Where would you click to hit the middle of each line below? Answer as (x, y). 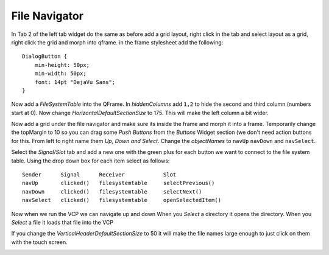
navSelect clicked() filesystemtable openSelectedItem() (122, 200)
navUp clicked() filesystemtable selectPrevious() (119, 183)
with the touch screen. (39, 242)
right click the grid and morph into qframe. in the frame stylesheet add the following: (117, 42)
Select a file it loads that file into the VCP (62, 222)
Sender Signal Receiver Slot (99, 175)
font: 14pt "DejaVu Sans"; (75, 82)
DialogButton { (45, 57)
